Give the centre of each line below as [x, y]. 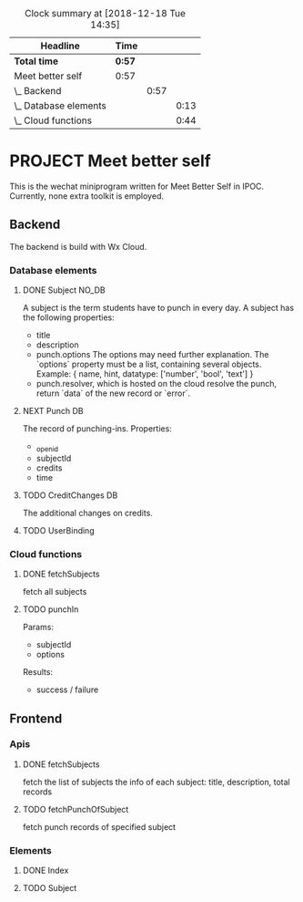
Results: [37, 672]
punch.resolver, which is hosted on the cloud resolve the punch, [157, 384]
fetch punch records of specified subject [99, 826]
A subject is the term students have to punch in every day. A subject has [158, 308]
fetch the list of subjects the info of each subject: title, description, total [156, 782]
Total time [36, 61]
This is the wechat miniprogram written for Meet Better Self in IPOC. [137, 186]
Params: [38, 627]
